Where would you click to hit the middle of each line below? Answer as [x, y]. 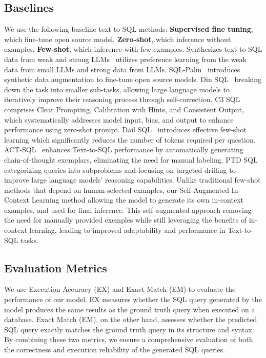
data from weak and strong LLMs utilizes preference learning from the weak [125, 59]
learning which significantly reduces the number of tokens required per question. [130, 139]
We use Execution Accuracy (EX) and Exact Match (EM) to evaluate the [120, 289]
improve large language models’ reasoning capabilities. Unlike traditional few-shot [132, 180]
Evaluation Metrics [56, 267]
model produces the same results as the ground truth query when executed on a [130, 309]
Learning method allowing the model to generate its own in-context [137, 200]
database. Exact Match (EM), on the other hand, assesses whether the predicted [131, 319]
